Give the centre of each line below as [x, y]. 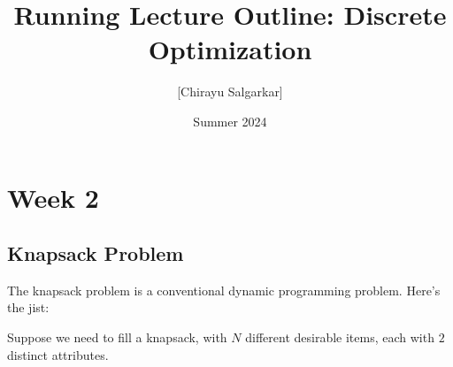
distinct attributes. [58, 354]
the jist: [28, 307]
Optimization [230, 49]
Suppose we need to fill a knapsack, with [117, 337]
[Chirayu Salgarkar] [230, 92]
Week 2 [53, 197]
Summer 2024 [230, 121]
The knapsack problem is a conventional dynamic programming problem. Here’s [224, 290]
